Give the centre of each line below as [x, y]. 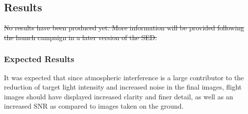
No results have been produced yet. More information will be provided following [124, 28]
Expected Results [39, 59]
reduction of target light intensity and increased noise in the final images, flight [123, 87]
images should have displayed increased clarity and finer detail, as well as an [119, 96]
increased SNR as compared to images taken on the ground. [94, 106]
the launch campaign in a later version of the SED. [81, 37]
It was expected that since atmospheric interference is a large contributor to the [124, 77]
